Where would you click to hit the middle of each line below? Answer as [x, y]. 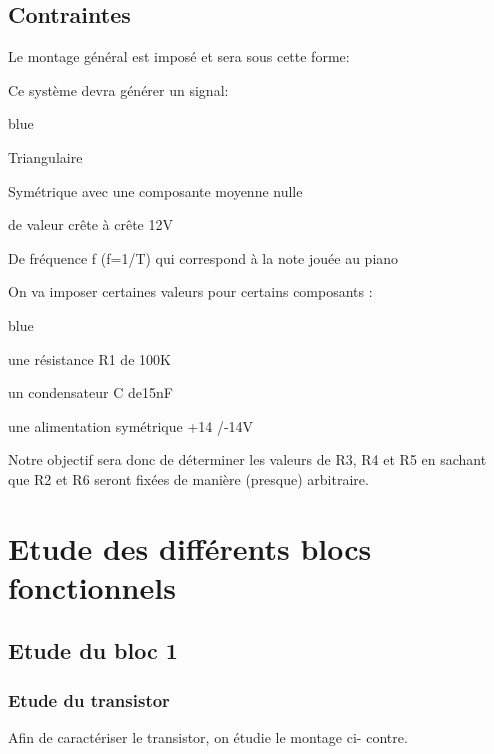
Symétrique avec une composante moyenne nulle [155, 190]
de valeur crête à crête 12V [90, 224]
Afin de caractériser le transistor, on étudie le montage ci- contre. [208, 737]
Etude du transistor [89, 699]
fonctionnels [92, 586]
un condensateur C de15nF [90, 392]
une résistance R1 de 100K [89, 358]
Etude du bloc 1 [93, 650]
